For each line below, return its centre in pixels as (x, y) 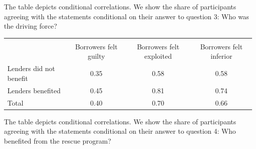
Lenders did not (31, 68)
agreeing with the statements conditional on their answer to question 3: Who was (127, 16)
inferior (221, 56)
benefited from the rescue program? (58, 140)
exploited (158, 56)
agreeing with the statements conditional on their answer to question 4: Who (120, 131)
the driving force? (31, 26)
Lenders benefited (34, 90)
